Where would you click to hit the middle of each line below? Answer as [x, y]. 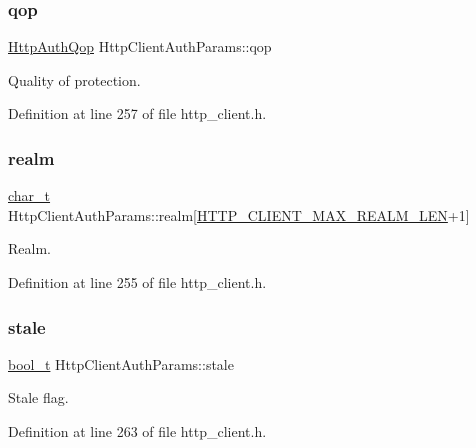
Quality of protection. [74, 79]
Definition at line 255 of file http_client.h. [137, 282]
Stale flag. [38, 397]
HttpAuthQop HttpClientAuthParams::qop [140, 46]
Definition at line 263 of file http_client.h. [137, 431]
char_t [29, 195]
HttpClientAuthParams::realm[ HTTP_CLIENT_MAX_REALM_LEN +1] [239, 214]
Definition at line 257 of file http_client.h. [137, 113]
